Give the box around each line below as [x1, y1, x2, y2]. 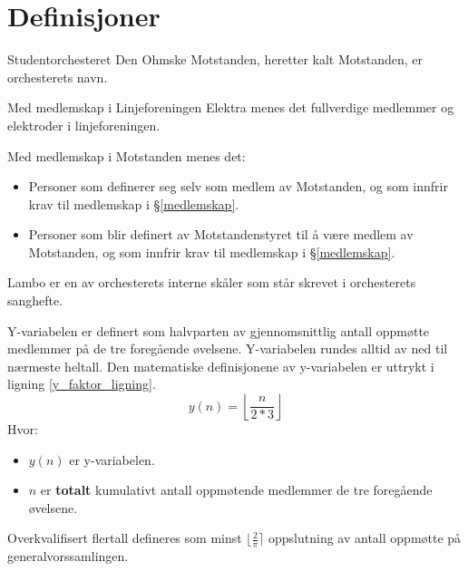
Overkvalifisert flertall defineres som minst [7, 528, 242, 547]
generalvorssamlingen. [7, 547, 129, 566]
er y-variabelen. [69, 450, 155, 469]
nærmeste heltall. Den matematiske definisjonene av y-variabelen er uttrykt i [7, 356, 434, 375]
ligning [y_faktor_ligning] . [7, 374, 156, 393]
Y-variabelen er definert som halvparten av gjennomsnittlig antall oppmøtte [7, 321, 430, 340]
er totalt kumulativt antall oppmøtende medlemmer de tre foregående [40, 480, 433, 499]
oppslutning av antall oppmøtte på [268, 528, 462, 547]
